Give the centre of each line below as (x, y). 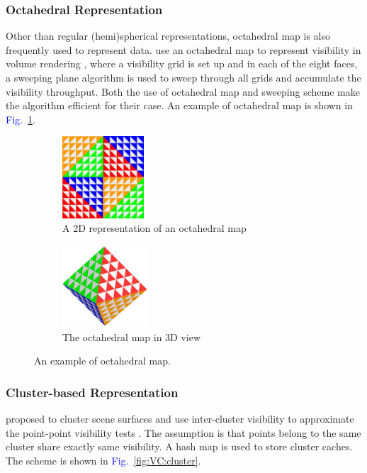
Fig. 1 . (21, 119)
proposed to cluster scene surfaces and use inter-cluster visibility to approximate (180, 418)
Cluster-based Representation (92, 392)
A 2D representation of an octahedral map (154, 228)
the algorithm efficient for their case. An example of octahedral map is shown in (179, 105)
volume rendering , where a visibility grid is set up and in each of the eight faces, (182, 63)
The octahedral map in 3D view (132, 336)
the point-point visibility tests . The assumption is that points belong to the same (183, 432)
